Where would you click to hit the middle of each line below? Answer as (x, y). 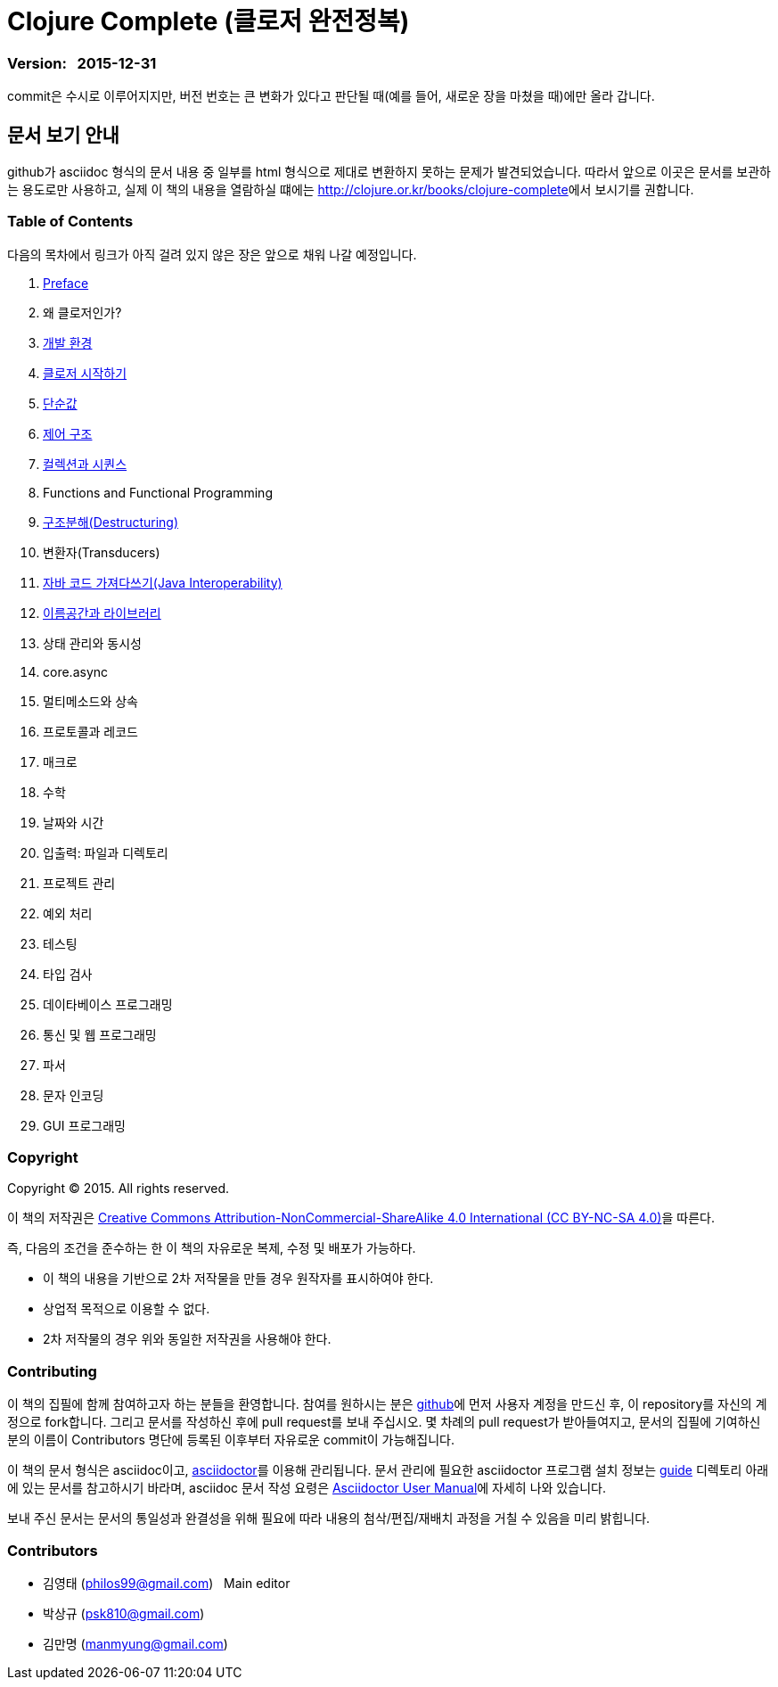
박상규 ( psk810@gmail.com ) (124, 1613)
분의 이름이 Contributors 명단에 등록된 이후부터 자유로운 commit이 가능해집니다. (231, 1440)
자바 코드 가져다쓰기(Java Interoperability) (163, 582)
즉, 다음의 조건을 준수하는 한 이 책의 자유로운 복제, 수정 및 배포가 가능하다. (212, 1248)
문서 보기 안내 (63, 135)
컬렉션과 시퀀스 (85, 464)
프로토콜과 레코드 (90, 731)
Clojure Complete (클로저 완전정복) (209, 21)
